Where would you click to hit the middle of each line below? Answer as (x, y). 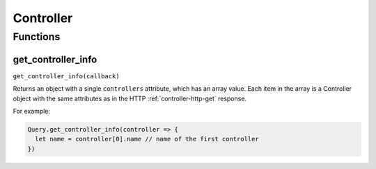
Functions (37, 37)
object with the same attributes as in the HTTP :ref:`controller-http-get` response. (130, 98)
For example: (32, 111)
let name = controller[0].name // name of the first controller (147, 139)
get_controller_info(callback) (66, 76)
